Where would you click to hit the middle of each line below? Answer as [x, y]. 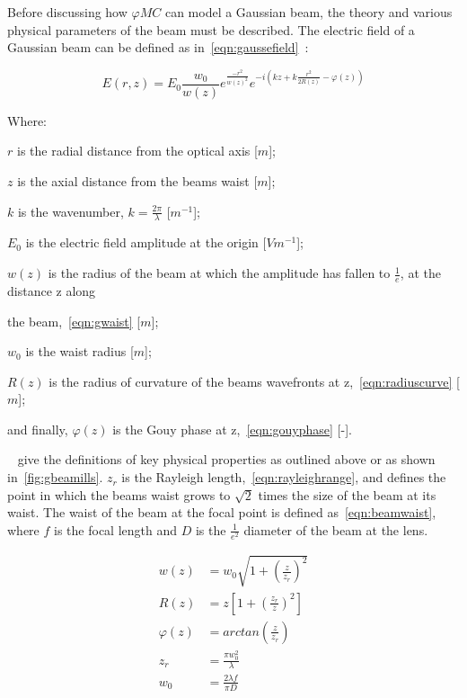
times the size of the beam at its [347, 494]
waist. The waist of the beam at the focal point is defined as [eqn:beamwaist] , [222, 512]
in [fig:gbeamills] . [55, 477]
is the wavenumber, [70, 211]
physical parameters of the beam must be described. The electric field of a [211, 29]
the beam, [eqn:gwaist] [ [74, 321]
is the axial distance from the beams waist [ [137, 181]
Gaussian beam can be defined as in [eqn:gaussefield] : [158, 47]
